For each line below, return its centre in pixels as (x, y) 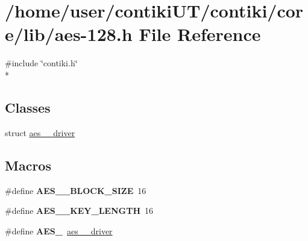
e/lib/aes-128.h (69, 34)
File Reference (200, 34)
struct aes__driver (40, 132)
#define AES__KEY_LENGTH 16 (79, 211)
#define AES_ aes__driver (59, 230)
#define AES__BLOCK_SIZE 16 (76, 190)
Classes (28, 107)
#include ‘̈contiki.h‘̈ (41, 63)
